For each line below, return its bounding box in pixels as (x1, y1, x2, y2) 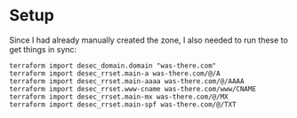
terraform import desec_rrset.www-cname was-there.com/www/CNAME (9, 84, 256, 93)
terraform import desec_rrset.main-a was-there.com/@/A (9, 68, 221, 78)
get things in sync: (9, 43, 77, 54)
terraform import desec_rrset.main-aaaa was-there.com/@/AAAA (9, 76, 245, 85)
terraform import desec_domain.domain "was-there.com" (9, 61, 217, 70)
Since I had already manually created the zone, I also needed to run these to (9, 35, 289, 45)
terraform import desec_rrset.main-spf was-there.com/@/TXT (9, 99, 237, 109)
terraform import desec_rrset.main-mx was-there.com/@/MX (9, 92, 229, 101)
